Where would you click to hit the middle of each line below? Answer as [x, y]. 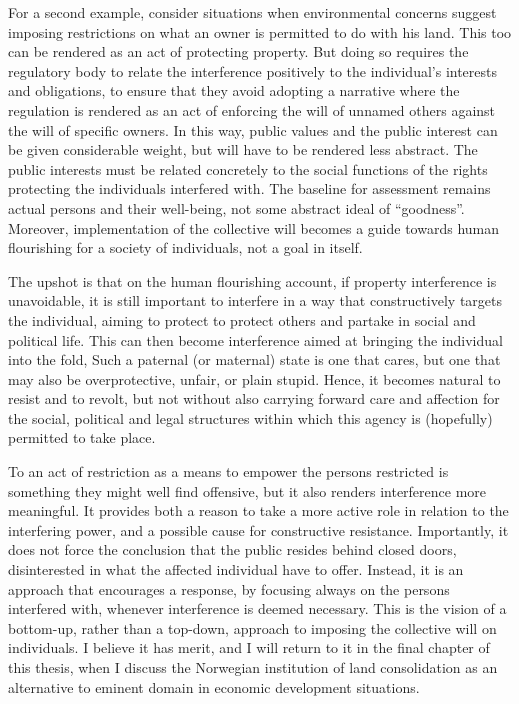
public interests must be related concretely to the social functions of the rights [248, 168]
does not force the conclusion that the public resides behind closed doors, [232, 549]
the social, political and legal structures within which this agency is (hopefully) [250, 417]
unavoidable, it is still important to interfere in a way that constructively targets [255, 300]
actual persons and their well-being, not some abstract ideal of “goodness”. [236, 207]
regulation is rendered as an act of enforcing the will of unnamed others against [252, 109]
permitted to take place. [82, 437]
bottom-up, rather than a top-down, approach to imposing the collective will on [252, 627]
